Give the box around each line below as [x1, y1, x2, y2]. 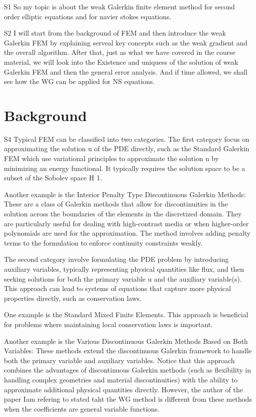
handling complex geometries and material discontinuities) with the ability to [4, 374, 238, 384]
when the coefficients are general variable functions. [4, 403, 160, 414]
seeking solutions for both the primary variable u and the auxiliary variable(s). [4, 273, 242, 284]
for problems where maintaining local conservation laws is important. [4, 319, 213, 329]
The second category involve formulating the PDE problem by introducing [4, 254, 229, 264]
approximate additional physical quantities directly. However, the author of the [4, 384, 243, 394]
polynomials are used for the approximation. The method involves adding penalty [4, 228, 251, 238]
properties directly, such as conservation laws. [4, 292, 142, 303]
